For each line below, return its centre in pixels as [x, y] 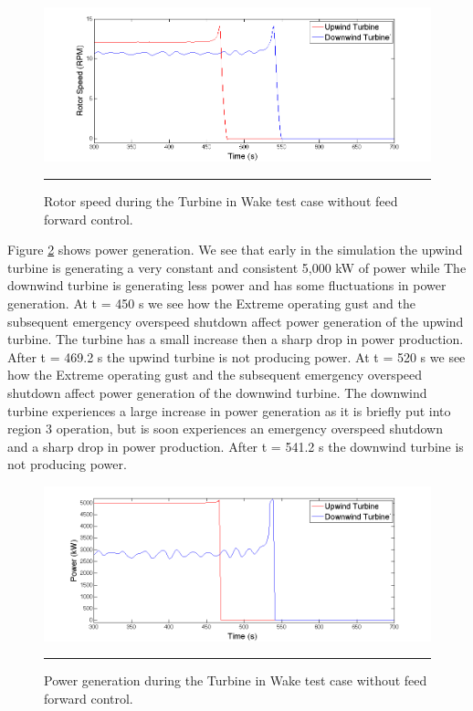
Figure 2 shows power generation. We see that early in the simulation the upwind [235, 250]
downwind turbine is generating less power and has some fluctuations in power [227, 285]
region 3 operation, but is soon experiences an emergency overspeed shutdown [225, 429]
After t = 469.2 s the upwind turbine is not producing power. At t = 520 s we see [236, 356]
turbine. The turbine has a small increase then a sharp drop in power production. [236, 339]
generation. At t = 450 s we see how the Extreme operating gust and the [211, 303]
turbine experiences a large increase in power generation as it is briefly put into [229, 410]
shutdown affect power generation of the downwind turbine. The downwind [217, 392]
